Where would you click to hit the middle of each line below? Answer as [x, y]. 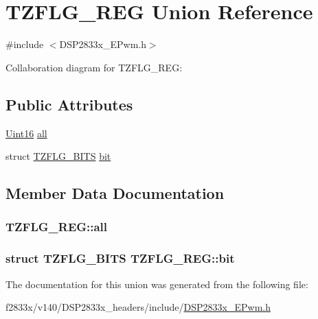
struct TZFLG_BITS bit [58, 156]
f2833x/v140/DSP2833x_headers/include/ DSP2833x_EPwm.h [138, 307]
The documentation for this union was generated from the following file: [157, 284]
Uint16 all [26, 133]
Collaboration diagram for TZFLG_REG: [94, 67]
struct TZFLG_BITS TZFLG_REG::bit [120, 258]
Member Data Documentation [115, 193]
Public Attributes [69, 104]
